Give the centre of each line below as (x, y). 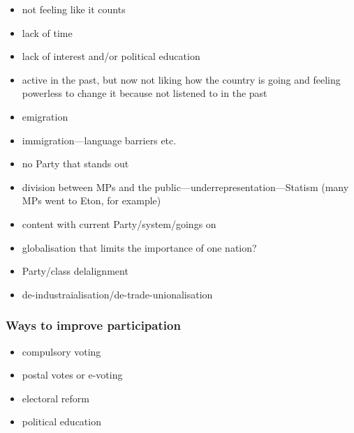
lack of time (47, 32)
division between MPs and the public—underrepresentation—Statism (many (185, 187)
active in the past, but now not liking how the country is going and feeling (181, 79)
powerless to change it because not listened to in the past (145, 93)
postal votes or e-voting (72, 375)
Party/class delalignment (75, 271)
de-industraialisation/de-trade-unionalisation (117, 294)
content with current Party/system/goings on (119, 223)
